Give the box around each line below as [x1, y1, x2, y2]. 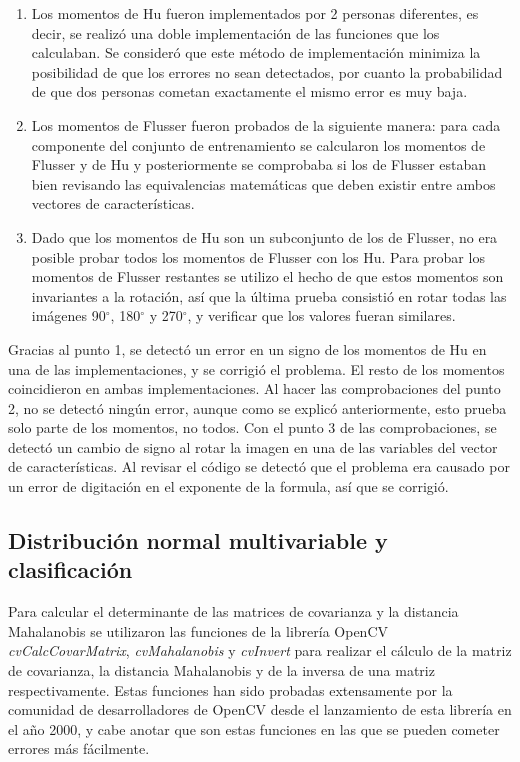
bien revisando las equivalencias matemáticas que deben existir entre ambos [31, 173, 496, 194]
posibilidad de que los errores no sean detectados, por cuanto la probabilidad [31, 61, 503, 82]
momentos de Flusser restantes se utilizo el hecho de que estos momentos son [31, 266, 504, 287]
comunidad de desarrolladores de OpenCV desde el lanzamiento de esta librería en [8, 699, 512, 720]
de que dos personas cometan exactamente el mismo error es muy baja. [31, 81, 468, 102]
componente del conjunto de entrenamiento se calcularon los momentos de [31, 134, 486, 155]
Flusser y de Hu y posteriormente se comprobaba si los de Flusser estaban [31, 154, 487, 175]
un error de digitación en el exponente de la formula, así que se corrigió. [8, 476, 449, 497]
